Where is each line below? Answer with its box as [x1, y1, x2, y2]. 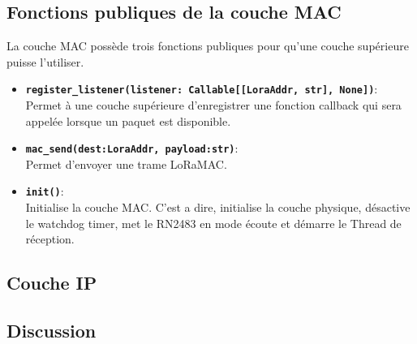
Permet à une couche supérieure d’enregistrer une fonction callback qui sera [25, 97, 402, 114]
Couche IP [6, 270, 97, 295]
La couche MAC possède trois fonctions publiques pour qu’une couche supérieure [6, 37, 409, 54]
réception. [25, 230, 75, 247]
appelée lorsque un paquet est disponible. [25, 112, 231, 129]
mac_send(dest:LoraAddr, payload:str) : [25, 140, 239, 157]
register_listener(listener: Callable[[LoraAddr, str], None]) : [25, 80, 378, 97]
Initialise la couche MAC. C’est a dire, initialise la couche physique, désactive [25, 199, 411, 216]
